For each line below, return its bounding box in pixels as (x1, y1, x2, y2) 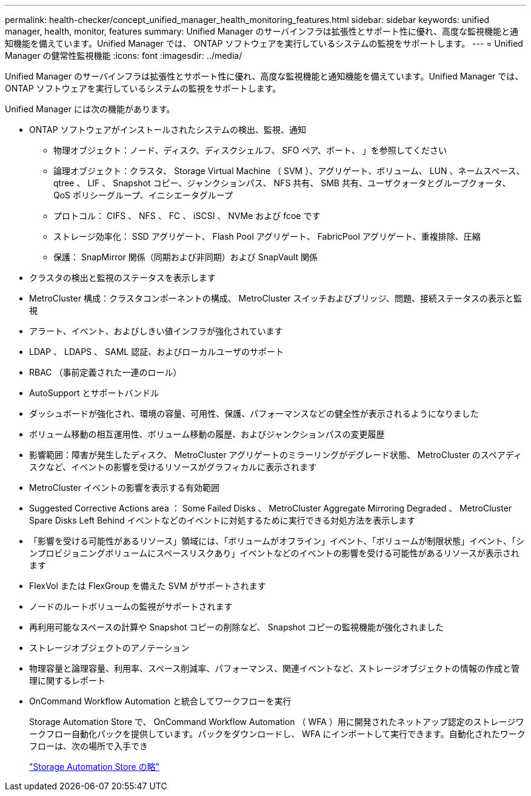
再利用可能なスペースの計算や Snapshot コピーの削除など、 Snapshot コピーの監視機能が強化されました (29, 622, 444, 632)
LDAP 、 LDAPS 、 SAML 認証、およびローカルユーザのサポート (29, 346, 284, 357)
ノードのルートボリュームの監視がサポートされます (29, 601, 233, 612)
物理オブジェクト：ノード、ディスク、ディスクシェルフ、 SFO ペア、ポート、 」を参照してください (53, 145, 447, 155)
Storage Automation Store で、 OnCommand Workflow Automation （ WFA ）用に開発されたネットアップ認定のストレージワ (29, 717, 524, 727)
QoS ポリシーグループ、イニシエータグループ (53, 190, 233, 200)
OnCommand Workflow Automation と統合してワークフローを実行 (29, 696, 292, 706)
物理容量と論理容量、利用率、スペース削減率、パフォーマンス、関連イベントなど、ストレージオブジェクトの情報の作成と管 (29, 663, 520, 673)
